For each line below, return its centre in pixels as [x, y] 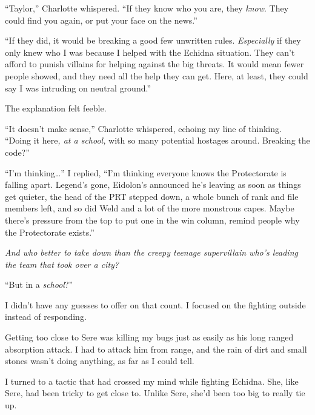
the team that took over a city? [62, 264]
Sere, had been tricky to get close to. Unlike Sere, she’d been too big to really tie [155, 393]
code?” [17, 152]
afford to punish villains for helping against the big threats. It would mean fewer [154, 64]
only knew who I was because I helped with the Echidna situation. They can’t [150, 52]
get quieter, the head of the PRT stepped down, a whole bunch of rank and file [152, 196]
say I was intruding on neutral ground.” [78, 88]
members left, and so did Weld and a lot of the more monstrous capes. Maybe [150, 208]
